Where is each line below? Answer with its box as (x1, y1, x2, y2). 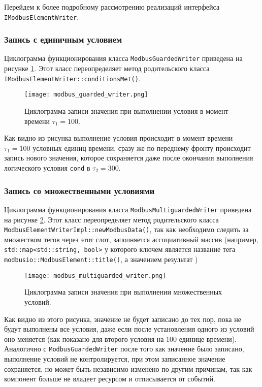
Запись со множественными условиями (4, 184, 155, 197)
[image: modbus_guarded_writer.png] (24, 91, 148, 99)
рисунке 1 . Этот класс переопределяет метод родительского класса (4, 63, 210, 74)
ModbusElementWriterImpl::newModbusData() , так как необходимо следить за (4, 224, 249, 235)
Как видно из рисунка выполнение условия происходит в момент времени (4, 133, 233, 143)
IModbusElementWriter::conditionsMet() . (4, 73, 141, 83)
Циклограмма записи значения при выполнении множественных (24, 286, 222, 297)
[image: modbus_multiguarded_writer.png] (24, 272, 167, 279)
